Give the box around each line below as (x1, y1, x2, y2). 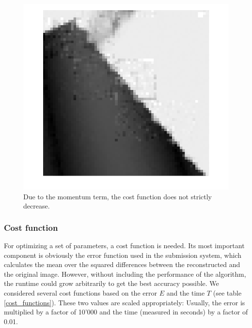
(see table (213, 287, 242, 298)
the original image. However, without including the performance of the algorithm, (4, 268, 246, 279)
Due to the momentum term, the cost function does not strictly (23, 191, 212, 201)
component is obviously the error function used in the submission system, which (4, 250, 241, 260)
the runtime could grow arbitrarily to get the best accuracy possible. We (4, 278, 219, 288)
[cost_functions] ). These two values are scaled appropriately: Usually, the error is (4, 297, 245, 307)
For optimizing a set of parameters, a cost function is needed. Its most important (4, 240, 245, 250)
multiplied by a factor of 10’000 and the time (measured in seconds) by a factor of (4, 307, 248, 317)
